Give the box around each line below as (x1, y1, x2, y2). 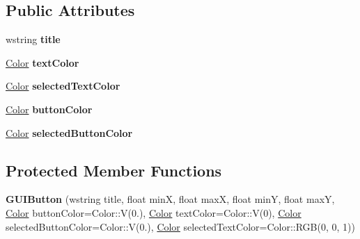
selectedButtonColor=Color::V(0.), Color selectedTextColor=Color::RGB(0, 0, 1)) (6, 219, 355, 233)
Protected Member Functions (6, 159, 222, 181)
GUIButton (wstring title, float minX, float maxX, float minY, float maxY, (6, 192, 335, 206)
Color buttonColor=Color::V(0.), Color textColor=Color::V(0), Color (6, 205, 302, 220)
